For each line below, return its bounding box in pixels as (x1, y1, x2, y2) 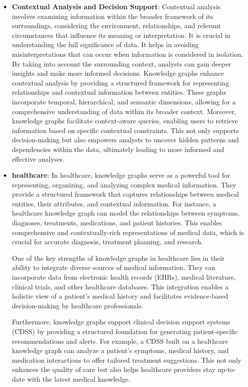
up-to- (217, 364, 236, 374)
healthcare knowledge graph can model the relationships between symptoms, (12, 208, 240, 218)
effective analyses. (12, 153, 65, 164)
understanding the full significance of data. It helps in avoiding (12, 39, 199, 50)
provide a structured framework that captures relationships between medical (12, 189, 239, 199)
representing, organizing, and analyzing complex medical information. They (12, 179, 236, 189)
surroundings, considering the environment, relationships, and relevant (12, 20, 221, 31)
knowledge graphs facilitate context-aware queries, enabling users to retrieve (12, 116, 238, 126)
